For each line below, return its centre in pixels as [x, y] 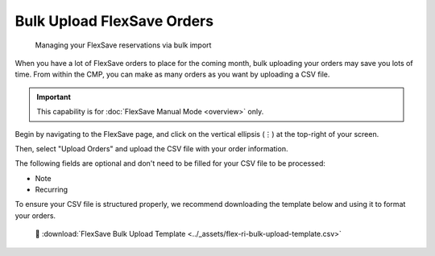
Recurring [52, 190]
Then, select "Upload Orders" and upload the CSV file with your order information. [151, 148]
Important [54, 97]
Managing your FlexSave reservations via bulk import [123, 45]
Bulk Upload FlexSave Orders [114, 21]
